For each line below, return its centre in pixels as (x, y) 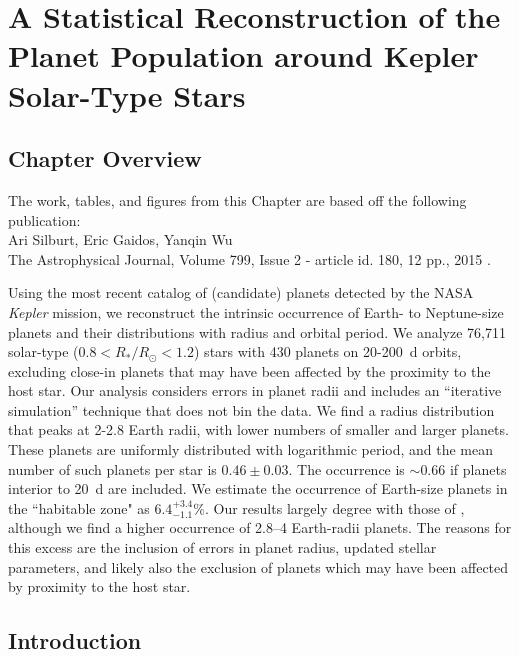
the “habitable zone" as (79, 507)
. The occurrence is (346, 468)
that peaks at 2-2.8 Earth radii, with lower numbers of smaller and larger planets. (258, 429)
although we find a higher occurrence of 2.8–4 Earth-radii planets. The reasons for (260, 527)
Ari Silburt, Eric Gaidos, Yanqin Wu (120, 239)
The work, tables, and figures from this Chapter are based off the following (237, 199)
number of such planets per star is (112, 468)
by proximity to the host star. (99, 586)
